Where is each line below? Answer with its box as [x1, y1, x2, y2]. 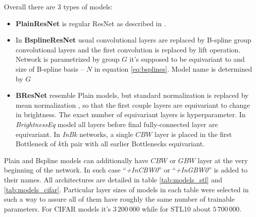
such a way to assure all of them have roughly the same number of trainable [4, 194, 235, 204]
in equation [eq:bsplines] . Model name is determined [94, 63, 252, 74]
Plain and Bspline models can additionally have [4, 155, 149, 165]
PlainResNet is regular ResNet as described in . [15, 18, 166, 28]
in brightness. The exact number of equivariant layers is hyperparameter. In [15, 109, 246, 120]
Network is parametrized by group [15, 54, 120, 64]
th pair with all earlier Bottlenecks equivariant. [61, 138, 205, 149]
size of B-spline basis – [15, 63, 84, 74]
